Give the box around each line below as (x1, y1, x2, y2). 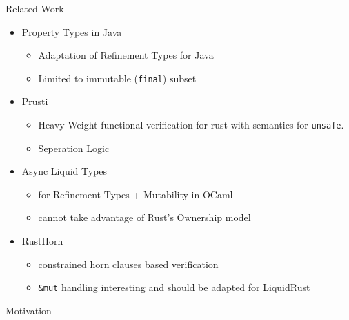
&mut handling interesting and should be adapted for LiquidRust (38, 280, 310, 294)
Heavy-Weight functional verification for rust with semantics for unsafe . (38, 117, 344, 132)
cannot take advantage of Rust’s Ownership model (38, 210, 251, 225)
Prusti (21, 94, 48, 109)
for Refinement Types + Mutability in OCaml (38, 187, 233, 201)
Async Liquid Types (21, 164, 108, 178)
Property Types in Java (21, 24, 122, 39)
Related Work (6, 1, 64, 15)
